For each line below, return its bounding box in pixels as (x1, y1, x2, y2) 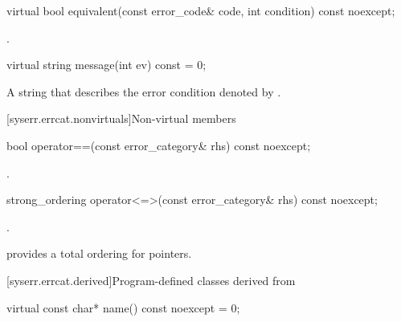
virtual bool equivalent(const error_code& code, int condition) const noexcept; (6, 2, 395, 18)
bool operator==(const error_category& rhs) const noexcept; (6, 137, 311, 153)
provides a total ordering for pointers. (6, 245, 192, 262)
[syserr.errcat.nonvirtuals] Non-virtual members (6, 110, 236, 127)
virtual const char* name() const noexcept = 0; (6, 299, 240, 316)
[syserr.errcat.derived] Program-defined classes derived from (6, 271, 296, 288)
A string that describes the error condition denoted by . (6, 83, 281, 100)
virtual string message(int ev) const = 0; (6, 56, 207, 73)
